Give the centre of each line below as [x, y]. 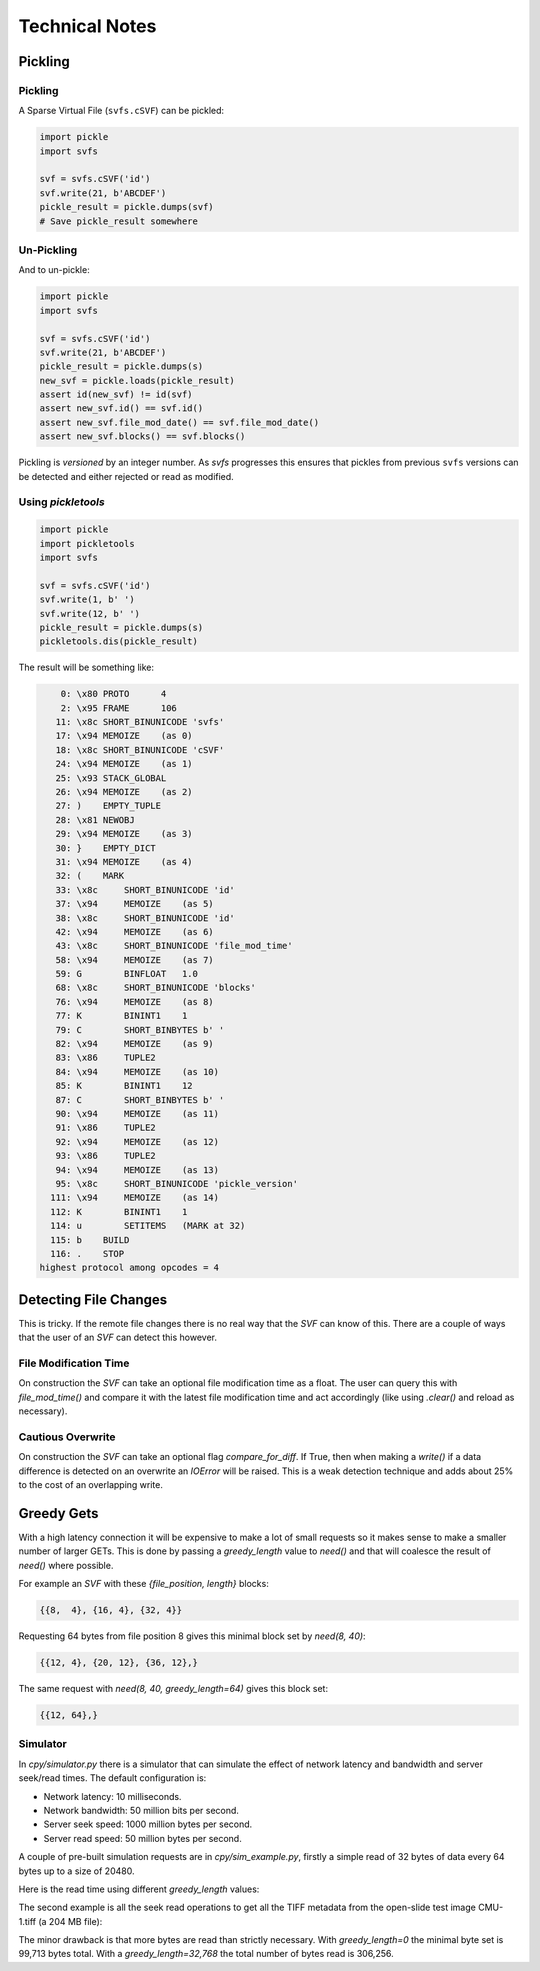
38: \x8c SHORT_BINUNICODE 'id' [145, 918]
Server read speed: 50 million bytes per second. [142, 1838]
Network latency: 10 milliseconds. [112, 1796]
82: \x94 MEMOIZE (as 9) [134, 1044]
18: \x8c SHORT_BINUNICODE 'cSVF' [140, 749]
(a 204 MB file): [70, 1921]
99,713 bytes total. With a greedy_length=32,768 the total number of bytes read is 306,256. [206, 1954]
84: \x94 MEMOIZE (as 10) [137, 1071]
